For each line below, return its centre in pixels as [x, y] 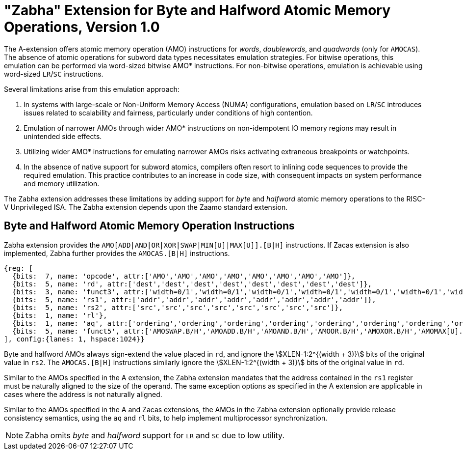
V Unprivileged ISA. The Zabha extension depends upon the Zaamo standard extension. [146, 207]
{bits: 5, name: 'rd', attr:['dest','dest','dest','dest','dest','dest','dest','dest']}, [192, 284]
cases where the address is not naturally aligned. [83, 394]
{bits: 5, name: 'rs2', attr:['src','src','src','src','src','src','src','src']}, [178, 307]
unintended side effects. [63, 136]
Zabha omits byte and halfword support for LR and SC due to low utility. [155, 435]
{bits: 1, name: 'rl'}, [60, 315]
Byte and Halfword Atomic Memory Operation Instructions [149, 226]
